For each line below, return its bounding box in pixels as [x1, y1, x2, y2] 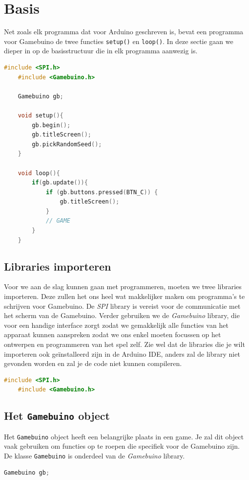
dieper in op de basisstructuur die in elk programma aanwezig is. [4, 46, 198, 56]
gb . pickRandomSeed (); [32, 140, 102, 148]
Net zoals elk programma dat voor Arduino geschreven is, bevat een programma [4, 26, 244, 37]
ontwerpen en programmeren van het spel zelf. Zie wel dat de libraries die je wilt [4, 339, 245, 349]
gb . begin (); [32, 121, 71, 129]
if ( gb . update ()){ [32, 179, 88, 186]
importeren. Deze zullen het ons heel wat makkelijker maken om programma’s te [4, 291, 245, 301]
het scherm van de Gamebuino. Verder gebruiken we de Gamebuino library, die [4, 310, 240, 320]
